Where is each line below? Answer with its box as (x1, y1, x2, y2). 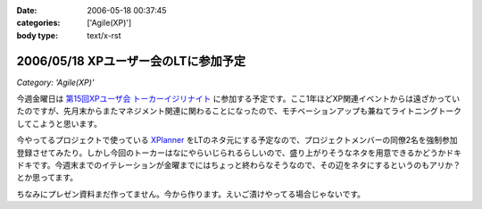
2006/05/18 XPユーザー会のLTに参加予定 (16, 54, 246, 69)
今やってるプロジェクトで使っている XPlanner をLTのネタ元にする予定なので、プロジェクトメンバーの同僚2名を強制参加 (16, 135, 458, 146)
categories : (16, 18, 61, 29)
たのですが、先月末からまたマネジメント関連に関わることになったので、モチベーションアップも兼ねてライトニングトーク (16, 105, 461, 116)
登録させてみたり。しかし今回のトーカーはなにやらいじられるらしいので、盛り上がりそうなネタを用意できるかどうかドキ (16, 147, 461, 158)
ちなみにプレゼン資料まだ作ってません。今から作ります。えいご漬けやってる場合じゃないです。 (16, 188, 366, 199)
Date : (16, 5, 37, 15)
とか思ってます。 (16, 172, 79, 183)
